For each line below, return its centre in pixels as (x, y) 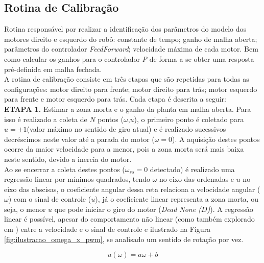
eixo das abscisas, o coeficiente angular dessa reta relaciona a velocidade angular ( (132, 189)
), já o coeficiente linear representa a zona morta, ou (177, 199)
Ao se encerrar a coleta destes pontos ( (65, 169)
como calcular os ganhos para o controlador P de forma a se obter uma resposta (129, 58)
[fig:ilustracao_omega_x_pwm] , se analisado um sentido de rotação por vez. (124, 239)
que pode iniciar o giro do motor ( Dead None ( (128, 209)
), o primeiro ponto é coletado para (189, 119)
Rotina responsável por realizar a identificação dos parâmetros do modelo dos (125, 29)
